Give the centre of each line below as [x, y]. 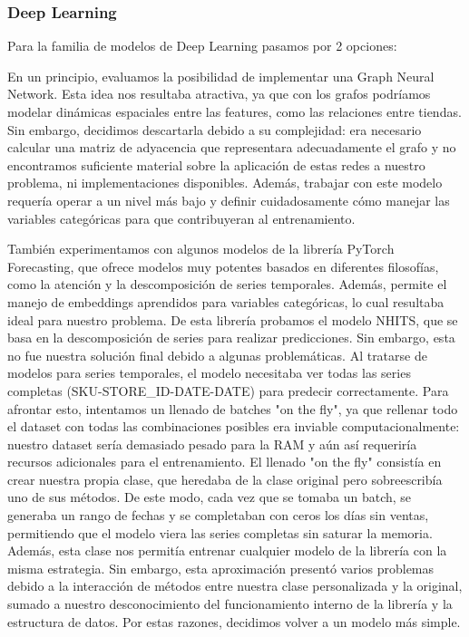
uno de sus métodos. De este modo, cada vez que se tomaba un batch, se [210, 497]
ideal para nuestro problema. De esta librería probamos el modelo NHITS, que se [233, 319]
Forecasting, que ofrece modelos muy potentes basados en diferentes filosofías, [223, 266]
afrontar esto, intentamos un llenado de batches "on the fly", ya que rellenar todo [233, 408]
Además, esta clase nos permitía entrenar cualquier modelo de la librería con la [227, 550]
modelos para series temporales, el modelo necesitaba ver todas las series [209, 373]
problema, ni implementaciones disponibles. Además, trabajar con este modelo [225, 183]
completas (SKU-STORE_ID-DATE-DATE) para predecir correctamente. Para [228, 390]
